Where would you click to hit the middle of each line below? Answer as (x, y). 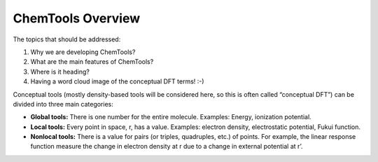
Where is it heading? (60, 72)
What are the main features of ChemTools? (92, 62)
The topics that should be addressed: (67, 39)
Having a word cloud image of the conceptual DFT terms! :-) (117, 81)
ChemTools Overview (76, 18)
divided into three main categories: (63, 104)
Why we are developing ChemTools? (83, 52)
